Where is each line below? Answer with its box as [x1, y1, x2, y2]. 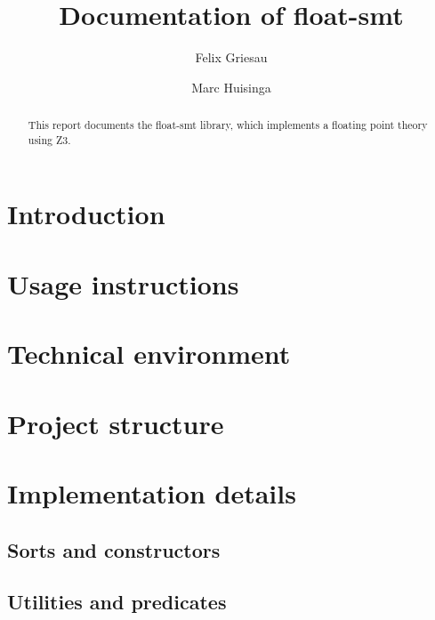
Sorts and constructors [7, 535, 221, 563]
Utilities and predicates [7, 588, 227, 616]
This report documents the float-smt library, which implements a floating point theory [28, 117, 428, 133]
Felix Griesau [195, 48, 268, 67]
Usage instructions [7, 265, 239, 302]
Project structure [7, 405, 224, 441]
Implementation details [7, 474, 296, 511]
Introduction [7, 196, 165, 232]
